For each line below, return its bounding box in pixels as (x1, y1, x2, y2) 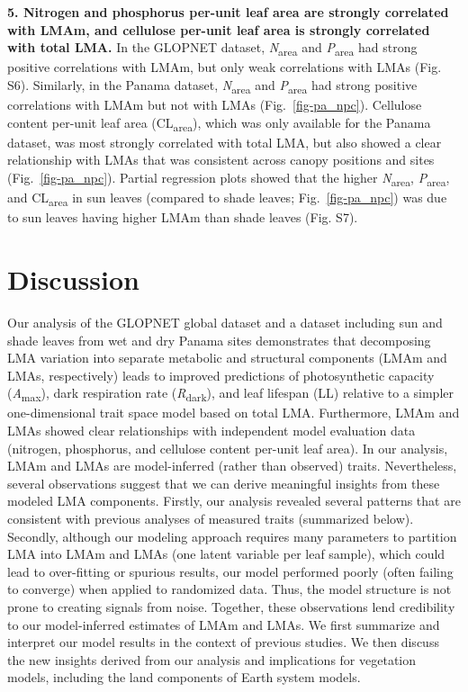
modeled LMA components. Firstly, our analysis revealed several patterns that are (7, 491, 461, 510)
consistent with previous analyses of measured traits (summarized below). (7, 508, 414, 527)
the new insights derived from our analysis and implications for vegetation (7, 650, 417, 669)
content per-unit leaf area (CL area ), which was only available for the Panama (7, 112, 431, 134)
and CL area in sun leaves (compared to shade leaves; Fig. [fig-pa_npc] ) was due (7, 188, 447, 209)
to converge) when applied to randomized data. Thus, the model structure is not (7, 580, 452, 598)
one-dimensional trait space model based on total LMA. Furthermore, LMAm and (7, 403, 460, 422)
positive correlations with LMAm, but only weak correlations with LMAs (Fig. (7, 58, 442, 76)
